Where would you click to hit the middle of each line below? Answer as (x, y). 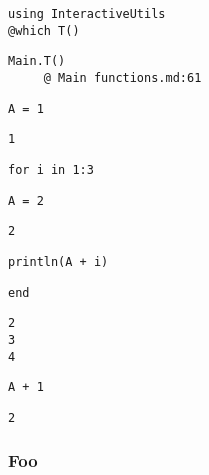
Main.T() (37, 61)
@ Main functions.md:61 (122, 77)
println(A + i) (58, 261)
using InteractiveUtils (87, 14)
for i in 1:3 (51, 169)
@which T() (44, 30)
